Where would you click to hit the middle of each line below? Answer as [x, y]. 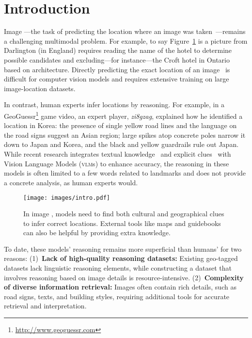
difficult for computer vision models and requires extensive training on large [117, 79]
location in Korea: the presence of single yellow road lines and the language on [120, 125]
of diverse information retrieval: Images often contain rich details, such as [120, 287]
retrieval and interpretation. [45, 306]
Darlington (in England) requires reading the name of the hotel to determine [118, 50]
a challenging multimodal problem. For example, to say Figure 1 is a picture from [126, 40]
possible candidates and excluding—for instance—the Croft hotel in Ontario [117, 59]
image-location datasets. [40, 88]
